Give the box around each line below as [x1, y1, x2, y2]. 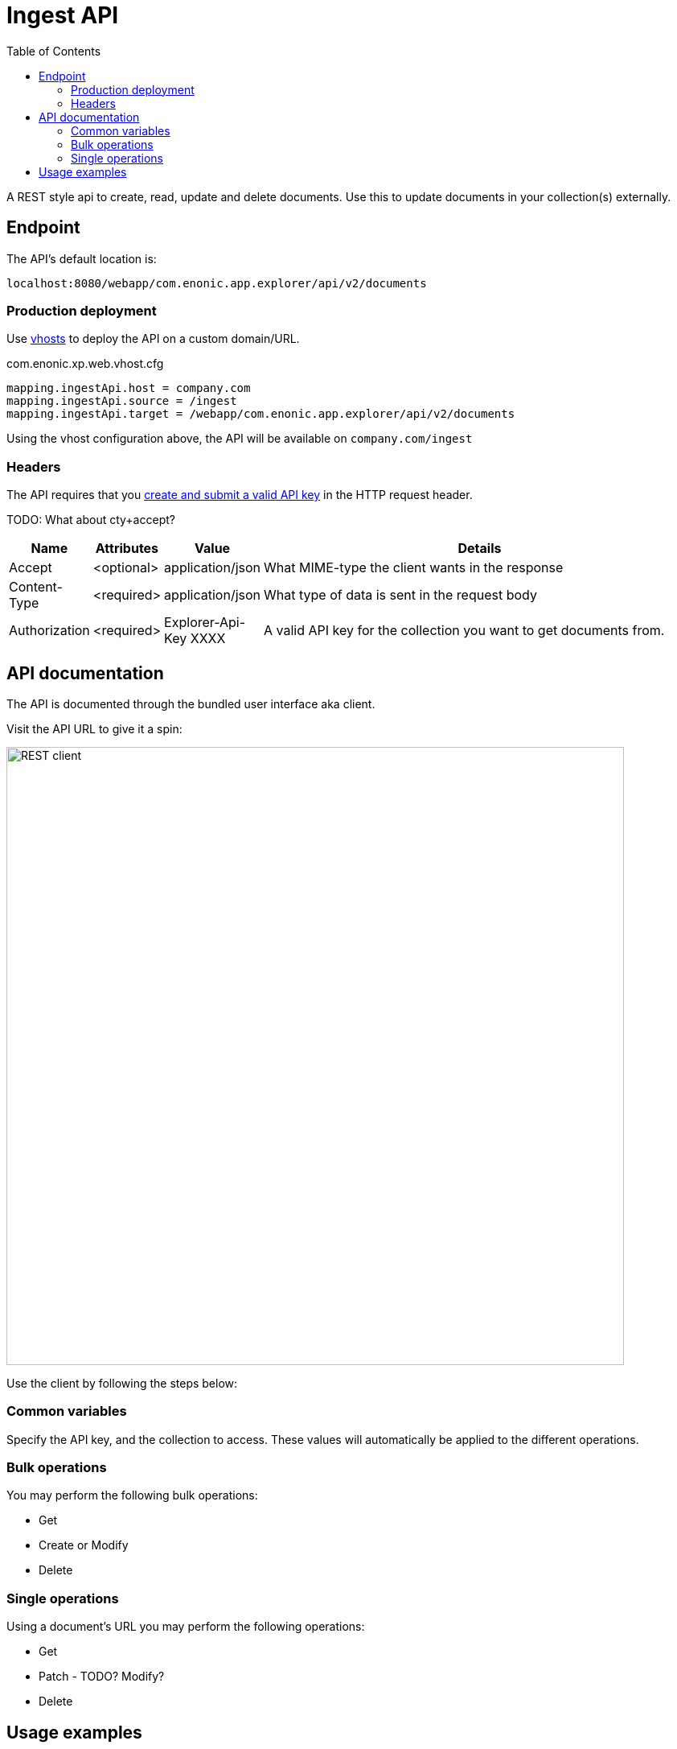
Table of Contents [6, 43, 101, 58]
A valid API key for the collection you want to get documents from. [264, 622, 665, 639]
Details [457, 540, 502, 557]
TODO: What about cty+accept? [6, 513, 175, 527]
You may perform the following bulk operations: [6, 1488, 258, 1503]
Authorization [9, 622, 90, 639]
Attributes [95, 540, 159, 557]
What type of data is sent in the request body [264, 587, 537, 604]
